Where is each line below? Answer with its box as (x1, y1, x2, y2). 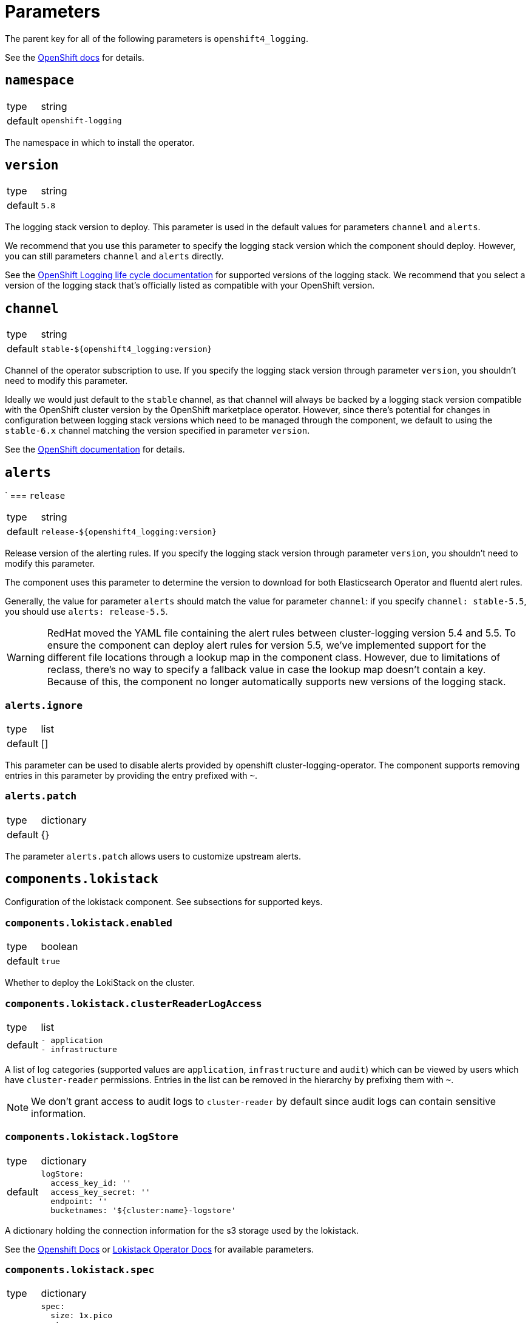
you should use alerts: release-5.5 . (5, 606, 168, 617)
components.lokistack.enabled (5, 917, 172, 929)
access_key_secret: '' (50, 1187, 151, 1197)
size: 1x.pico (50, 1311, 112, 1321)
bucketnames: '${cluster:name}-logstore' (50, 1205, 236, 1215)
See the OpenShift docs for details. (5, 52, 144, 63)
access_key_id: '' (50, 1178, 132, 1188)
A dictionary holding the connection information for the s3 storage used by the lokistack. (5, 1225, 359, 1236)
